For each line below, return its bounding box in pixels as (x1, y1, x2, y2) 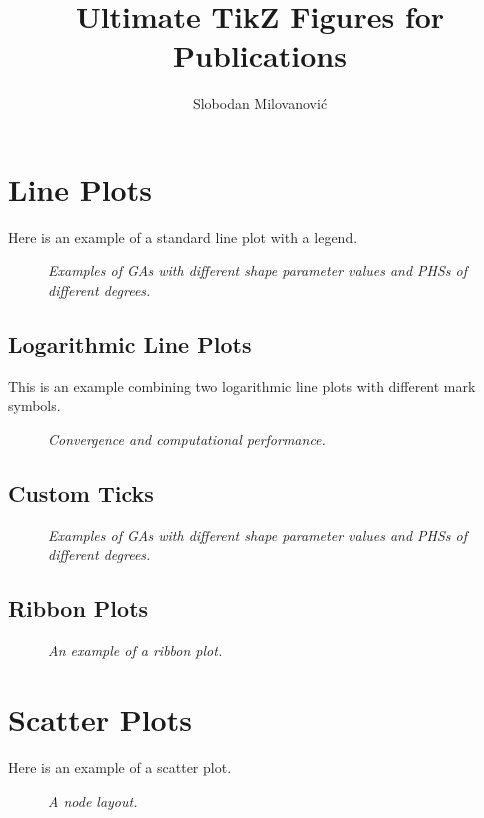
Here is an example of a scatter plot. (8, 756, 232, 777)
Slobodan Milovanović (192, 93, 328, 114)
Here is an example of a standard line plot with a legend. (8, 226, 358, 247)
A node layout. (48, 790, 138, 811)
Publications (173, 35, 347, 76)
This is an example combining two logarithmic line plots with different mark (8, 375, 476, 396)
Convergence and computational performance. (48, 429, 326, 450)
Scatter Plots (8, 698, 192, 739)
